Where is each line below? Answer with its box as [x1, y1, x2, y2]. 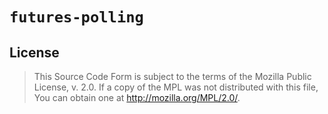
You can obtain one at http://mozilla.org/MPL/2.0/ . [33, 92, 241, 103]
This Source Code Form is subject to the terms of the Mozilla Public [33, 71, 312, 82]
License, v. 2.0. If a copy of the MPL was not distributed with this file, [33, 81, 319, 93]
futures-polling [9, 8, 144, 27]
